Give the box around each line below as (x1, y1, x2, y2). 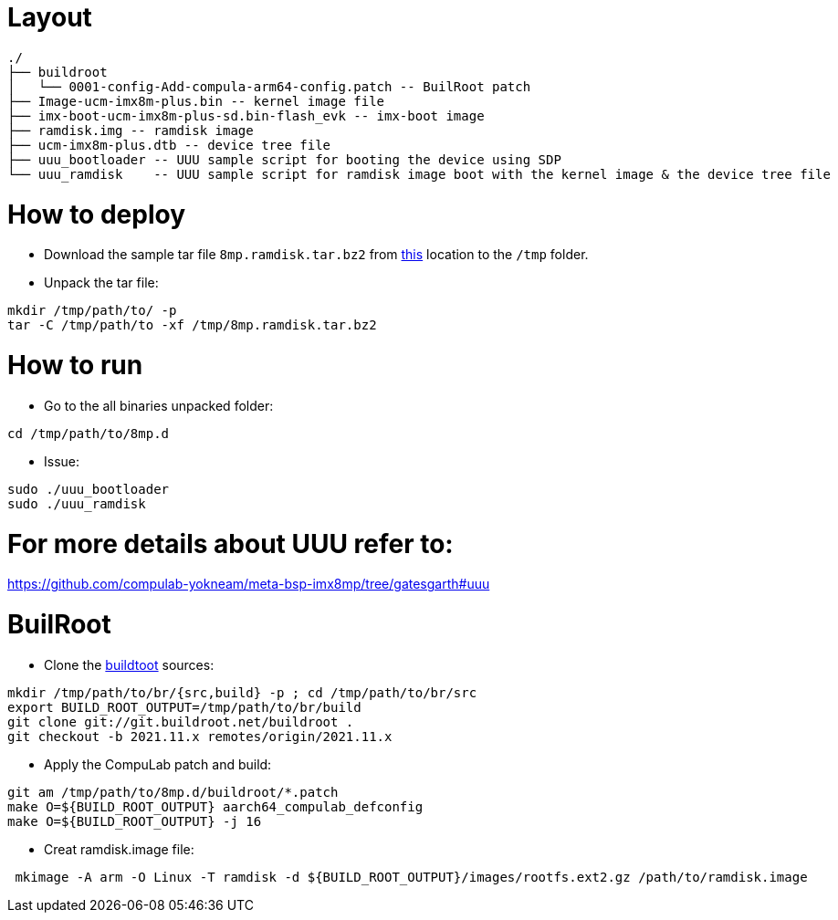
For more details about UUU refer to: (7, 528, 454, 559)
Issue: (44, 453, 80, 469)
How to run (7, 350, 143, 381)
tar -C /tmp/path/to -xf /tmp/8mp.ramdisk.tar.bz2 (7, 318, 377, 333)
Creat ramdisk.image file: (44, 841, 194, 857)
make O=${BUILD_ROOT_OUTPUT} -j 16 (7, 813, 262, 829)
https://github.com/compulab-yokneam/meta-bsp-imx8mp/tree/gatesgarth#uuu (7, 576, 490, 592)
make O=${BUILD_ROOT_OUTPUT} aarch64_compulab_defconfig (7, 799, 424, 814)
